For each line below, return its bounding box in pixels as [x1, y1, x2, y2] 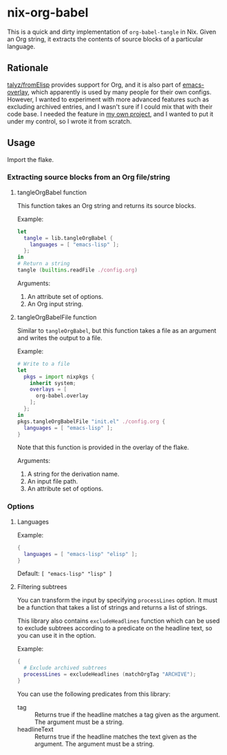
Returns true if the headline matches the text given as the [34, 732, 197, 741]
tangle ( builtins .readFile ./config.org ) [17, 267, 138, 273]
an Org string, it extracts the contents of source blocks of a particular [7, 34, 204, 43]
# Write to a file [17, 360, 70, 367]
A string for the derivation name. [27, 470, 120, 478]
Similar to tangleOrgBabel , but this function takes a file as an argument [17, 326, 217, 335]
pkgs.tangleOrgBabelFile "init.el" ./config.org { [17, 418, 166, 425]
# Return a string [17, 260, 70, 267]
